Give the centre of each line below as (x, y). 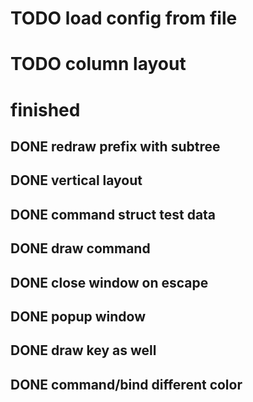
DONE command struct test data (113, 214)
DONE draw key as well (83, 350)
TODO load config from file (124, 18)
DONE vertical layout (76, 180)
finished (45, 109)
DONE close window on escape (109, 282)
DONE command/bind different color (126, 384)
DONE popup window (78, 316)
